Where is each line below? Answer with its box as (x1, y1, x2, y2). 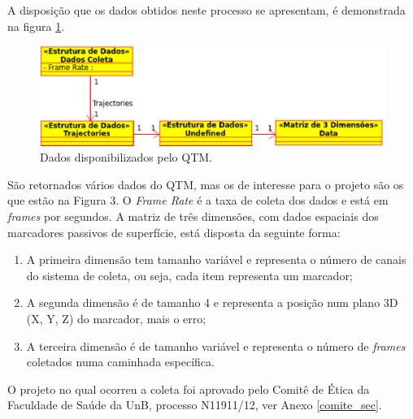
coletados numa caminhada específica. (26, 353, 215, 370)
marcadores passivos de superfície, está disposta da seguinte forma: (7, 223, 341, 240)
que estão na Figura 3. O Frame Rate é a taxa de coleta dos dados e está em (7, 192, 389, 209)
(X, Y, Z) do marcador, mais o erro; (26, 309, 206, 326)
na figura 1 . (7, 17, 65, 34)
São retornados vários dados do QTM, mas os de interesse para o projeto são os (7, 175, 404, 192)
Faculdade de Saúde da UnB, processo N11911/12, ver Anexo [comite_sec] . (7, 396, 382, 413)
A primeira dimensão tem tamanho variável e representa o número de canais (26, 251, 406, 268)
